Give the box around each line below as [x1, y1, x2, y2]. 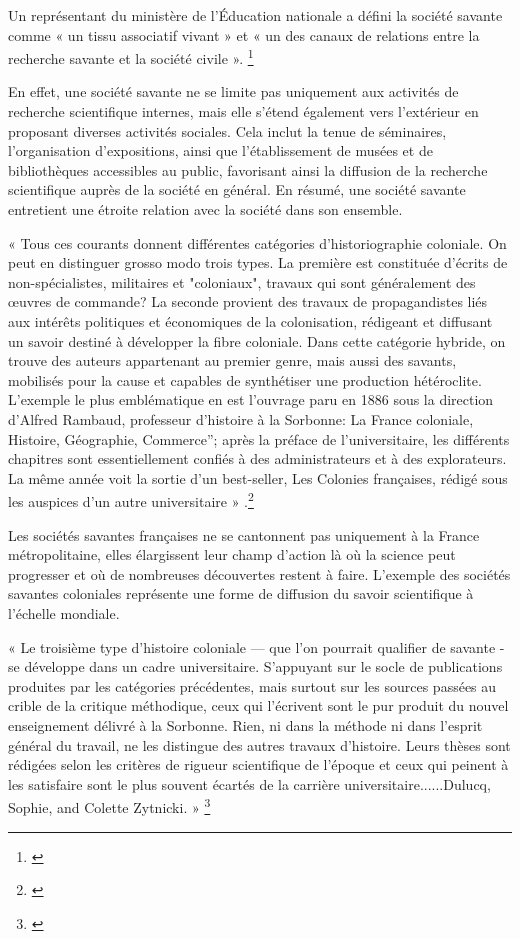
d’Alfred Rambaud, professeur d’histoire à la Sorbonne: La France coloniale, [8, 408, 474, 429]
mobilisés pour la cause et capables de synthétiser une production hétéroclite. [8, 369, 482, 390]
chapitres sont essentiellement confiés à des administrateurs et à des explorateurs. [8, 448, 507, 469]
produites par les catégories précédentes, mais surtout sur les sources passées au [8, 675, 497, 696]
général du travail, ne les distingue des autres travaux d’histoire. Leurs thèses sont [8, 734, 511, 755]
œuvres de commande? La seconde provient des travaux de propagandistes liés [8, 291, 488, 312]
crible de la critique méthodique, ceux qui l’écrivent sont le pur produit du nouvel [8, 695, 509, 716]
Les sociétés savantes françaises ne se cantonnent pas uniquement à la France [8, 524, 480, 545]
